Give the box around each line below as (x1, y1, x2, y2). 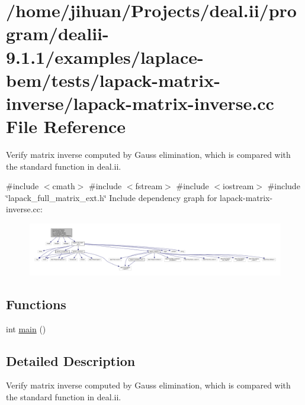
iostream (223, 180, 254, 192)
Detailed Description (6, 351, 136, 370)
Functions (6, 294, 66, 313)
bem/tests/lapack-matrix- (6, 67, 220, 92)
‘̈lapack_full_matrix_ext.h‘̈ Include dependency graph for (6, 191, 217, 203)
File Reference (6, 114, 126, 138)
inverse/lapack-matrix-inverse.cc (6, 90, 274, 115)
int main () (6, 322, 46, 335)
